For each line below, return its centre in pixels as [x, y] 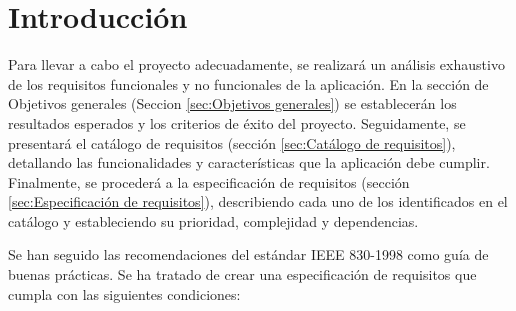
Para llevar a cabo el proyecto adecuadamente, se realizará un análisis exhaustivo [256, 64]
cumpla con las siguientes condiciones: [124, 293]
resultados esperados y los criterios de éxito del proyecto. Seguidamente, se [237, 122]
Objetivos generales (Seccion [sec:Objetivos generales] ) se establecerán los [232, 103]
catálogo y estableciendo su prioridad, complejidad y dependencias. [213, 220]
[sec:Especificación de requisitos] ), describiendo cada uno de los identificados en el [258, 201]
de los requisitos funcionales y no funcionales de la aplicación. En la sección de [248, 83]
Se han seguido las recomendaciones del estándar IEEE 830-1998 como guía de [248, 254]
